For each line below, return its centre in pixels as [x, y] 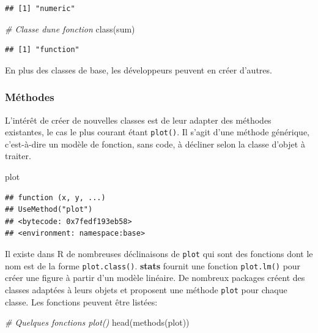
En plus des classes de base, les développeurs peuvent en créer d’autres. [139, 69]
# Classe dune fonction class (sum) [70, 28]
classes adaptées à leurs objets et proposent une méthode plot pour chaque [146, 289]
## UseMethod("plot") [49, 210]
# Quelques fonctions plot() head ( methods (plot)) [97, 322]
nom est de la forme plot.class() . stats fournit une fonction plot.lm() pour [153, 265]
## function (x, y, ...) [55, 197]
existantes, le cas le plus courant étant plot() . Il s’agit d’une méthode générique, [157, 132]
